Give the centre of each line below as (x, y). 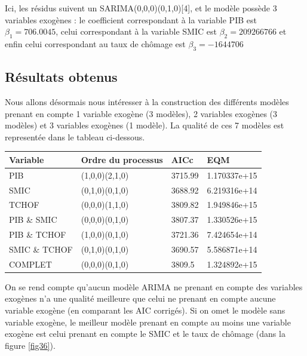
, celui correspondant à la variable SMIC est (136, 31)
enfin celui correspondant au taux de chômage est (95, 43)
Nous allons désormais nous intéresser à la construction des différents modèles (147, 101)
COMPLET (30, 264)
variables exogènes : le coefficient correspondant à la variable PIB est (131, 19)
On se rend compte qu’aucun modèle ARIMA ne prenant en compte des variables (154, 286)
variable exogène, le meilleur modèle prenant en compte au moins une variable (148, 322)
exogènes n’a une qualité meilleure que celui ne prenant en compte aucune (140, 298)
